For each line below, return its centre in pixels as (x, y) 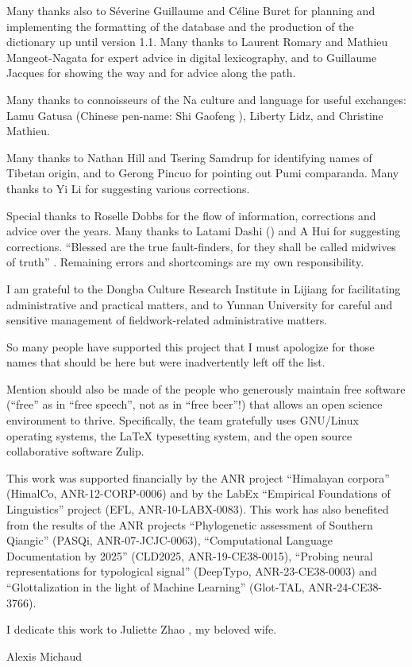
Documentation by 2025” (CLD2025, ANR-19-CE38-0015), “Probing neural (190, 555)
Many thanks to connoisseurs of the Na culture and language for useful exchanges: (206, 99)
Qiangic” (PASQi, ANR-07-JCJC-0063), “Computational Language (169, 540)
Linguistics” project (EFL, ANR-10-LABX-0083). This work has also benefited (198, 509)
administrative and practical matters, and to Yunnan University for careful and (200, 304)
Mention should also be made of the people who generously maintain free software (206, 388)
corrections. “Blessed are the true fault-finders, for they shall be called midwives (201, 246)
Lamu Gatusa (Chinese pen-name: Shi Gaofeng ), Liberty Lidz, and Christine (195, 115)
